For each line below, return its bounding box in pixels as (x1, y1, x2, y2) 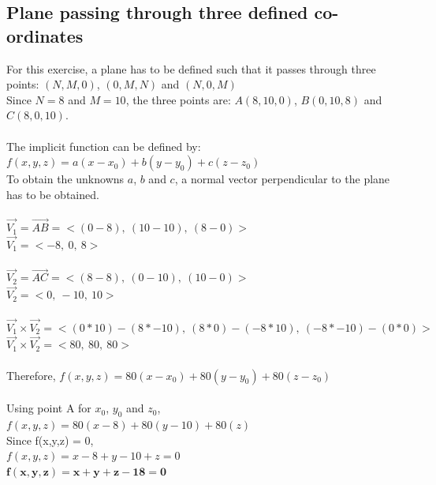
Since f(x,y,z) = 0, (6, 431, 94, 448)
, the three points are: (125, 91, 231, 107)
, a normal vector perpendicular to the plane (174, 171, 390, 187)
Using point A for (6, 400, 91, 416)
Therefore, (6, 367, 56, 383)
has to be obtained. (6, 186, 99, 202)
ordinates (6, 23, 84, 47)
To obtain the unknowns (6, 171, 125, 187)
